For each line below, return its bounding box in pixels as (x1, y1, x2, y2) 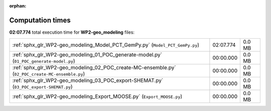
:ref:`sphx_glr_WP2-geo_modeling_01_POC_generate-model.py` (12, 51, 163, 58)
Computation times (9, 16, 71, 25)
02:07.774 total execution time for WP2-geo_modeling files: (9, 29, 135, 35)
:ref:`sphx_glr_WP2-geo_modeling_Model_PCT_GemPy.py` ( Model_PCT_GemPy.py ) (12, 42, 200, 49)
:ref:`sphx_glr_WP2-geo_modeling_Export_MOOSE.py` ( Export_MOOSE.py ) (12, 93, 183, 100)
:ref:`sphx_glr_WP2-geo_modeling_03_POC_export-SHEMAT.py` (12, 77, 164, 84)
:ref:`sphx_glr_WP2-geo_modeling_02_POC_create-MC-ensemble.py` (12, 64, 176, 71)
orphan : (9, 3, 27, 9)
